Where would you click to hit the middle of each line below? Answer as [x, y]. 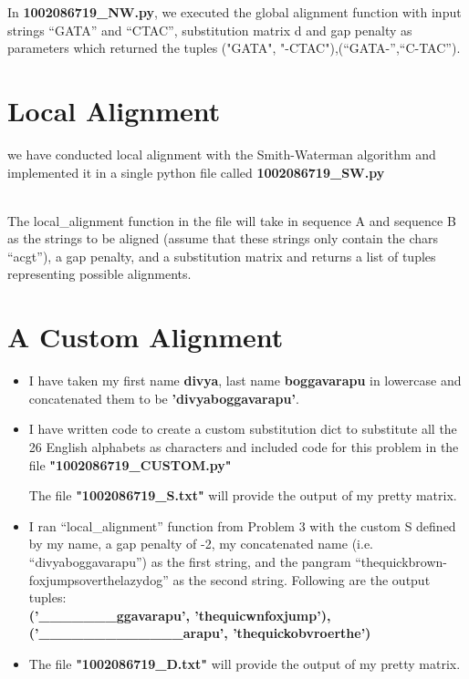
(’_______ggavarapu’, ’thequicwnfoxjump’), [180, 615]
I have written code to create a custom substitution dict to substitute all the [243, 429]
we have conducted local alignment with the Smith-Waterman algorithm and [222, 154]
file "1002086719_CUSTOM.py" [130, 464]
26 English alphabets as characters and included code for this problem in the [244, 446]
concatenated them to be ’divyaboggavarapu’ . [164, 398]
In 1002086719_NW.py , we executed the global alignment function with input [234, 12]
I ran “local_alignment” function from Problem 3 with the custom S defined [242, 525]
